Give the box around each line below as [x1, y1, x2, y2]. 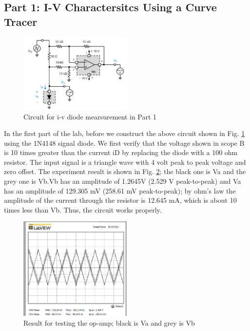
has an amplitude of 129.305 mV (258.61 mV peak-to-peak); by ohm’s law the [4, 185, 236, 195]
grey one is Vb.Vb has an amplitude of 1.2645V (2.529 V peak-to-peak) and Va [4, 176, 241, 186]
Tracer [4, 14, 38, 29]
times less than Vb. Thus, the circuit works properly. [4, 204, 162, 214]
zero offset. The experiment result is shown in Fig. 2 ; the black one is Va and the [4, 166, 246, 176]
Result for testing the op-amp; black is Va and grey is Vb [23, 317, 195, 328]
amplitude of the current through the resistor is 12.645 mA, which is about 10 [4, 195, 237, 205]
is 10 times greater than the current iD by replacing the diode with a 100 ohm [4, 147, 238, 157]
